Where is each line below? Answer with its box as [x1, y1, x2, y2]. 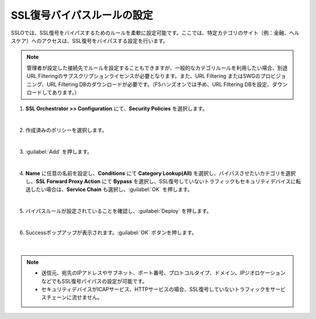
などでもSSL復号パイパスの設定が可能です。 [41, 277, 147, 284]
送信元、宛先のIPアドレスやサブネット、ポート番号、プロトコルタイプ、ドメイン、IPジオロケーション [41, 269, 286, 276]
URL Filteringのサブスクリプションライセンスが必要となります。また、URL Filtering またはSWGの [26, 73, 260, 80]
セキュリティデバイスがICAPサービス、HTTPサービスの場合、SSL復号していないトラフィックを [41, 286, 270, 293]
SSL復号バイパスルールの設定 [11, 9, 153, 22]
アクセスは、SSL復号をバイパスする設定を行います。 [41, 37, 169, 44]
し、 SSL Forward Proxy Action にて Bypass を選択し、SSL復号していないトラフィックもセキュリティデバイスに [25, 178, 296, 185]
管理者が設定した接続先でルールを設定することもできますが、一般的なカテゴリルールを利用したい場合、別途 [26, 64, 288, 71]
